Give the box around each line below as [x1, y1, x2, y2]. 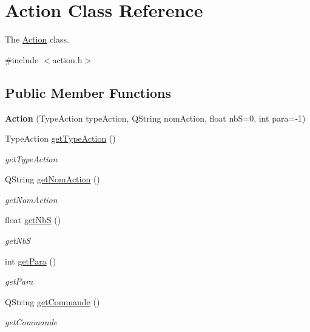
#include [5, 53, 39, 66]
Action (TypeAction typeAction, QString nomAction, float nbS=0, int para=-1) [5, 111, 306, 124]
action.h [52, 53, 83, 66]
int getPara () [5, 254, 56, 267]
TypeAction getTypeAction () [5, 132, 116, 145]
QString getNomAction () [5, 173, 100, 185]
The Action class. [5, 33, 69, 46]
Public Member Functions [5, 83, 171, 102]
